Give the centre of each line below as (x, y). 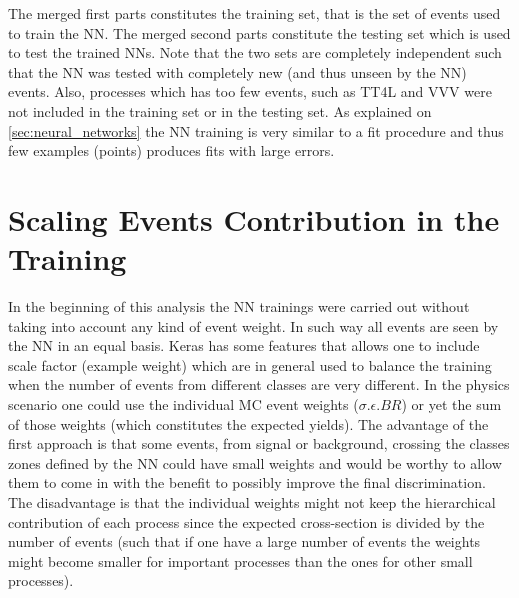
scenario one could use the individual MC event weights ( (183, 404)
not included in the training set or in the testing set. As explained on (220, 110)
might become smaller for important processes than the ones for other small (240, 560)
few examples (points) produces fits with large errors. (171, 150)
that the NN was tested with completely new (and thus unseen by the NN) (237, 71)
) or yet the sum (451, 404)
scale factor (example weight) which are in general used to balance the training (250, 364)
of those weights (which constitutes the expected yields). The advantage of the (248, 423)
